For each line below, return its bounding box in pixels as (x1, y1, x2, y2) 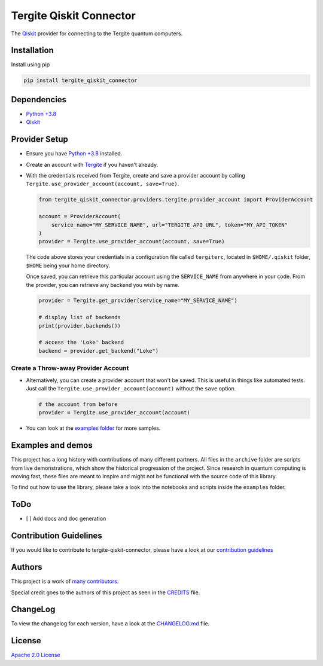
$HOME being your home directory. (26, 262, 111, 269)
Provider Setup (11, 135, 68, 145)
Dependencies (11, 94, 67, 105)
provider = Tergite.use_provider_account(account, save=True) (38, 238, 225, 245)
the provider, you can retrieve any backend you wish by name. (26, 281, 179, 288)
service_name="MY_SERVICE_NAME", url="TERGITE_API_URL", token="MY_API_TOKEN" (51, 221, 288, 228)
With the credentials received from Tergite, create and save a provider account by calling (26, 172, 245, 179)
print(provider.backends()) (38, 322, 121, 329)
